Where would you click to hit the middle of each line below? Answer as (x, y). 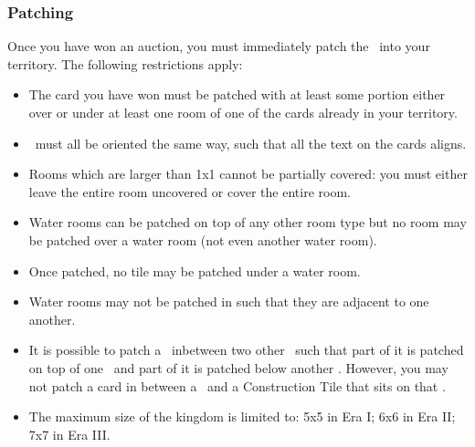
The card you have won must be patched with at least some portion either (237, 94)
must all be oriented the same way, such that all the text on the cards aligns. (251, 143)
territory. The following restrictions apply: (125, 63)
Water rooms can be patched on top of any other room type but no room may (248, 222)
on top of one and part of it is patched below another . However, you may (238, 367)
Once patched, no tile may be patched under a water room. (195, 270)
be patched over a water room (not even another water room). (203, 239)
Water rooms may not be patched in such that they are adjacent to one (229, 301)
